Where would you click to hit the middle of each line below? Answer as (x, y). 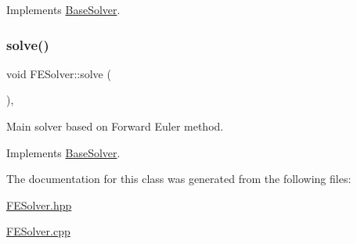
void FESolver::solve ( (59, 73)
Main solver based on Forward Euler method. (115, 126)
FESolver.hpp (39, 205)
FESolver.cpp (38, 231)
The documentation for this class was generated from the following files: (179, 179)
